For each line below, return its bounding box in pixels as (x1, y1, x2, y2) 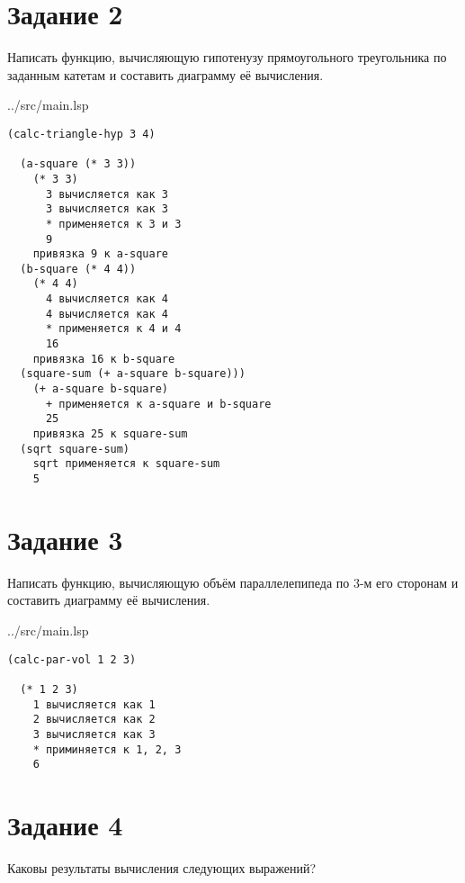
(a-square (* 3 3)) (20, 158, 137, 171)
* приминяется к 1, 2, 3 (32, 743, 182, 756)
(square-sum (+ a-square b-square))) (20, 367, 246, 381)
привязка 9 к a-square (32, 248, 168, 261)
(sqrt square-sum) (20, 442, 130, 455)
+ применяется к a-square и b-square (45, 397, 272, 410)
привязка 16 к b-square (32, 352, 175, 365)
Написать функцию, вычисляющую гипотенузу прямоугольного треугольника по (7, 48, 447, 67)
